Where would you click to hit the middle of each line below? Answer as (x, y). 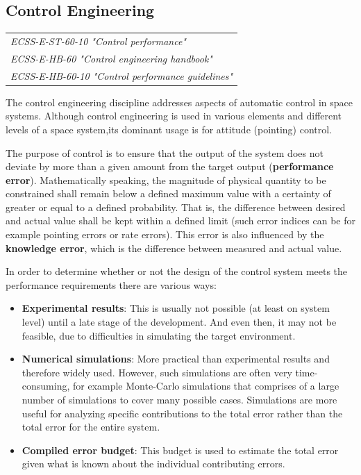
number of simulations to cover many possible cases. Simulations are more (179, 400)
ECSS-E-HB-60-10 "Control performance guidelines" (122, 75)
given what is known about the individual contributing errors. (153, 464)
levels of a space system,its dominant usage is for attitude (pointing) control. (169, 129)
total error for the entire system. (91, 427)
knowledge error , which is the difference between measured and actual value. (174, 248)
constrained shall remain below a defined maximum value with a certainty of (168, 193)
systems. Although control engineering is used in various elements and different (174, 116)
